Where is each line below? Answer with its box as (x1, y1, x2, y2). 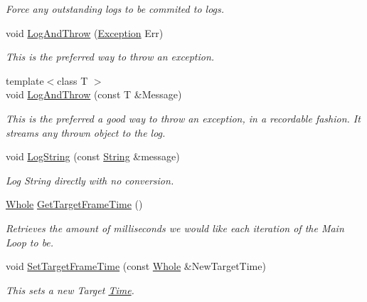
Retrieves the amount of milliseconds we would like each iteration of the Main (6, 220, 344, 235)
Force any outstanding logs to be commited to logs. (6, 1, 225, 16)
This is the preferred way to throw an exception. (6, 49, 215, 64)
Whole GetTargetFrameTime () (6, 197, 143, 212)
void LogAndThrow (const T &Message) (6, 87, 182, 102)
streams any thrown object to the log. (6, 125, 166, 140)
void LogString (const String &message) (6, 149, 180, 164)
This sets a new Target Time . (6, 282, 134, 297)
